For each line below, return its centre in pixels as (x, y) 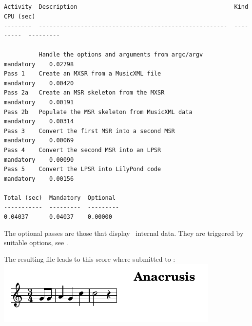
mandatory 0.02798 (39, 64)
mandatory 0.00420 (39, 83)
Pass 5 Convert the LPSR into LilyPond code (83, 169)
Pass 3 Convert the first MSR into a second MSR (89, 131)
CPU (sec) (20, 16)
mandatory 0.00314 (39, 122)
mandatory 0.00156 (39, 179)
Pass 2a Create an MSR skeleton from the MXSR (84, 93)
